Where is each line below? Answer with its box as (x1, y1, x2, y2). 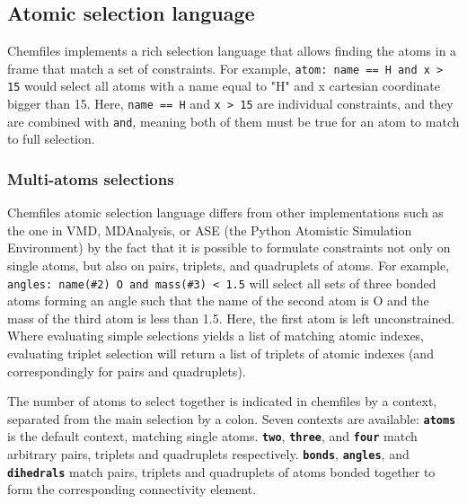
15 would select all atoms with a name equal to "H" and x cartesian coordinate (7, 76, 441, 95)
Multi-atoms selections (7, 167, 174, 190)
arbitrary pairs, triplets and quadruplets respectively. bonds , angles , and (7, 445, 410, 464)
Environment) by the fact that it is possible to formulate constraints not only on (7, 238, 451, 257)
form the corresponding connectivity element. (7, 480, 257, 499)
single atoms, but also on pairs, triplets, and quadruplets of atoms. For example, (7, 256, 450, 275)
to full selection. (7, 129, 95, 148)
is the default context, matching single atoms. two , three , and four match (7, 427, 418, 446)
